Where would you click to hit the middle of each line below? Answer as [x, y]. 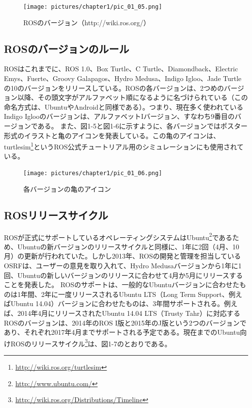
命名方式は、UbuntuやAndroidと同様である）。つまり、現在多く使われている [124, 106]
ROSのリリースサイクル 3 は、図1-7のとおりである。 [91, 343]
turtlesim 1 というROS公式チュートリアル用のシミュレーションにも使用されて [124, 146]
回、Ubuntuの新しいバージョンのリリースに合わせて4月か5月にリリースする [124, 275]
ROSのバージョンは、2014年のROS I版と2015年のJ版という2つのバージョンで [125, 322]
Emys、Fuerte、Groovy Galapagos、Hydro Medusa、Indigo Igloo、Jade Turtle [123, 78]
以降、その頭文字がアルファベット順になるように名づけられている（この [133, 97]
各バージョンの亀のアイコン [67, 188]
